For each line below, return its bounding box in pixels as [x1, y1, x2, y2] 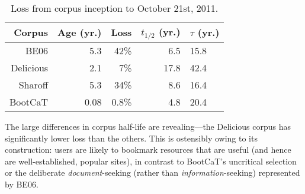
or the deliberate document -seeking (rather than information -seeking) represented [5, 166, 300, 179]
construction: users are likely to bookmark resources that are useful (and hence [5, 143, 291, 156]
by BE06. [5, 177, 38, 190]
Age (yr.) [57, 25, 102, 39]
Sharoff [18, 77, 49, 91]
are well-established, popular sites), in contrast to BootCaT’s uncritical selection [5, 154, 297, 167]
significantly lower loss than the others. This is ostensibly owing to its [5, 131, 258, 144]
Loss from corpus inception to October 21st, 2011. [11, 1, 219, 15]
